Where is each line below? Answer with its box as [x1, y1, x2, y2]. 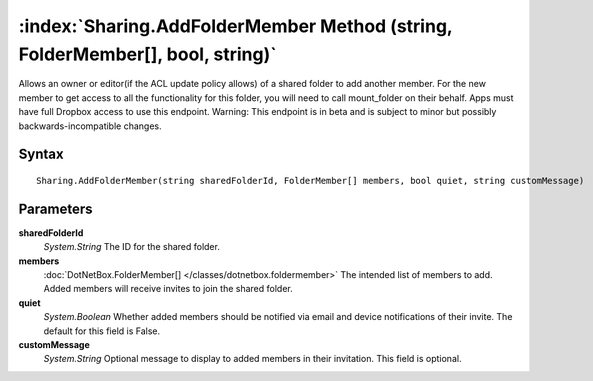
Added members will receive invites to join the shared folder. [43, 283, 294, 295]
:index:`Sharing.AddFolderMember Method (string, [18, 15, 453, 37]
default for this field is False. [43, 325, 161, 337]
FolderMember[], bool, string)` [18, 43, 277, 65]
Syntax [18, 146, 64, 163]
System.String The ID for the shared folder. [43, 241, 220, 253]
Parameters [18, 200, 93, 217]
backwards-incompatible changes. [18, 120, 162, 132]
